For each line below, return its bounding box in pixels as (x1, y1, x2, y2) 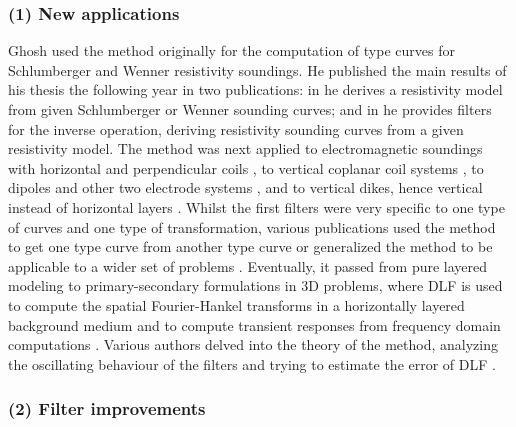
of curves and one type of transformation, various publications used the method (8, 216, 496, 237)
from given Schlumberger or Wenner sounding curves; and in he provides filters (8, 99, 492, 119)
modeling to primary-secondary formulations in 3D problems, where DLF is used (8, 275, 503, 296)
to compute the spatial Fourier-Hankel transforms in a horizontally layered (8, 294, 465, 315)
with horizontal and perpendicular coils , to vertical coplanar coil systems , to (8, 157, 484, 178)
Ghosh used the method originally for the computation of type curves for (8, 40, 455, 61)
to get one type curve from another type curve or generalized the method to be (8, 236, 493, 257)
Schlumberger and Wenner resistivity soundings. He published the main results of (8, 59, 507, 80)
